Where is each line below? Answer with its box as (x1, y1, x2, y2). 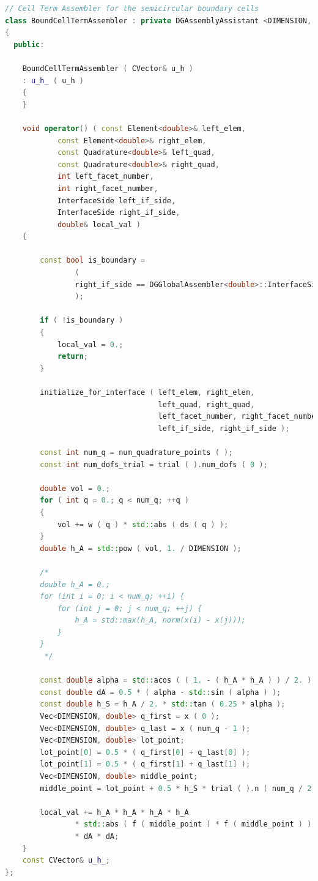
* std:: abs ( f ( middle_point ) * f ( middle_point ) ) (75, 820, 312, 829)
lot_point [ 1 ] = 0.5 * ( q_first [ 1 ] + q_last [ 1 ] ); (40, 760, 251, 769)
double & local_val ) (57, 220, 141, 229)
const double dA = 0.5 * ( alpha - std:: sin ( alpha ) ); (40, 688, 281, 697)
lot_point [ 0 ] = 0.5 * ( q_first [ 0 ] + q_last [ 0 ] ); (40, 748, 251, 757)
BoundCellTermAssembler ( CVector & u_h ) (22, 64, 193, 73)
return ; (57, 352, 89, 361)
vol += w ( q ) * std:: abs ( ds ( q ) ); (57, 520, 229, 529)
